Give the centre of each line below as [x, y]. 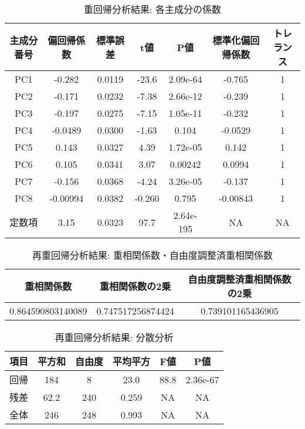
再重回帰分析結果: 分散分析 [114, 337]
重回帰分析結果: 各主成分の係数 [152, 9]
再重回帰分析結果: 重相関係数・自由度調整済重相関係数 [152, 255]
